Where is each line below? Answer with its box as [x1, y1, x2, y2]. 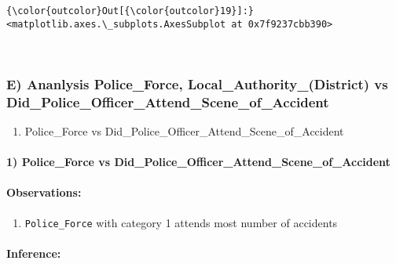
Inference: [6, 244, 61, 261]
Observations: [6, 184, 82, 201]
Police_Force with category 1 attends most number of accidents [24, 214, 338, 230]
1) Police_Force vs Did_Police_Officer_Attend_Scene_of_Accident [6, 154, 390, 170]
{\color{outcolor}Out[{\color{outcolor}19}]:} [6, 5, 254, 16]
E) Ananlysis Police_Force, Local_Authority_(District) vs [6, 74, 388, 93]
